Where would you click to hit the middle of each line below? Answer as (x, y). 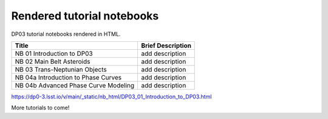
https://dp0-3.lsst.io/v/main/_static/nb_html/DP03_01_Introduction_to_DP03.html (111, 97)
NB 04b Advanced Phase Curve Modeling (75, 85)
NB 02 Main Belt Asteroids (53, 61)
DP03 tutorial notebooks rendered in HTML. (66, 34)
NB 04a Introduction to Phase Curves (68, 77)
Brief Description (166, 46)
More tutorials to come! (40, 108)
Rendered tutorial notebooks (85, 16)
